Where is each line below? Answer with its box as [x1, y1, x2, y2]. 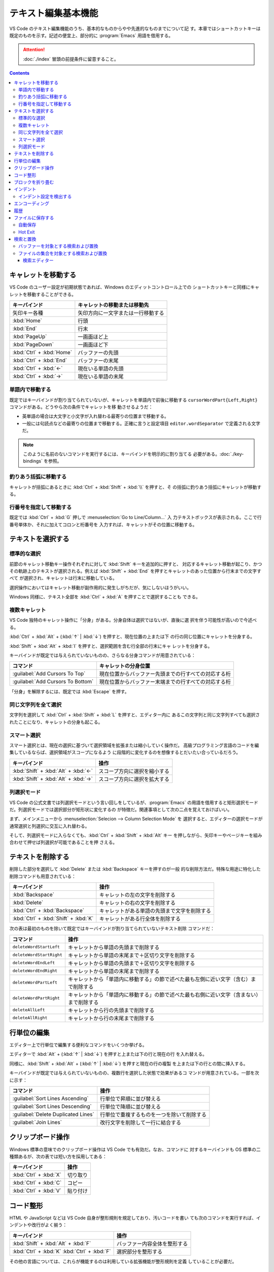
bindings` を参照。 [23, 458, 62, 464]
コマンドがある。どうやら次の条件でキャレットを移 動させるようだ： [9, 404, 153, 410]
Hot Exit [18, 229, 35, 235]
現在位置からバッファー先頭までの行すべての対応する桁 [99, 671, 231, 678]
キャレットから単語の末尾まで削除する [67, 967, 160, 974]
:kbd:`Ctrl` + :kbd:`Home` [12, 349, 73, 356]
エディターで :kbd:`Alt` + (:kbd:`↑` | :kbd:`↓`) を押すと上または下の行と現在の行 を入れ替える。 [9, 1051, 208, 1057]
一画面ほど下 [78, 341, 109, 348]
